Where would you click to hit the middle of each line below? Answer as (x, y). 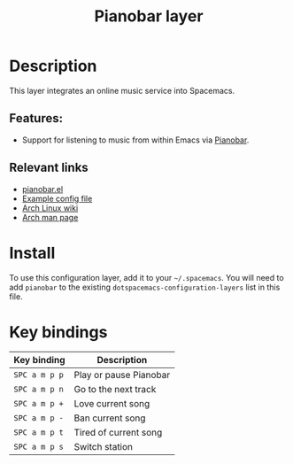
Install (32, 253)
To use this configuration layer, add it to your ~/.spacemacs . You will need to (147, 277)
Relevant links (49, 168)
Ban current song (110, 418)
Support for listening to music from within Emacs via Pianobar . (135, 140)
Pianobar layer (149, 16)
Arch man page (50, 217)
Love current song (112, 404)
